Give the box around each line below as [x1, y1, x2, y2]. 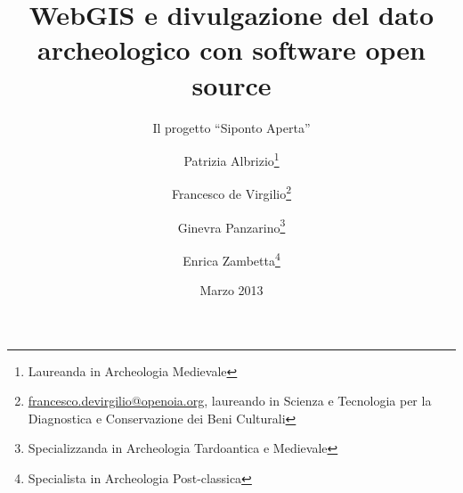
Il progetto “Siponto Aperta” [152, 118, 311, 136]
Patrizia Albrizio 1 [183, 149, 280, 169]
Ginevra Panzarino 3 [177, 215, 286, 236]
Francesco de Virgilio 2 [171, 182, 292, 202]
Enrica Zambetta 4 [183, 248, 280, 269]
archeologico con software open [37, 31, 426, 68]
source [191, 66, 272, 103]
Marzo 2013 [199, 281, 264, 300]
